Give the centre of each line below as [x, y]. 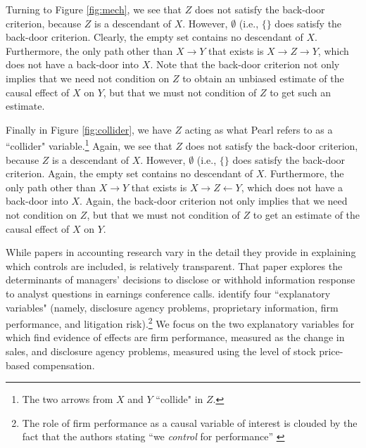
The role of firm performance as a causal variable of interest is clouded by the [190, 422]
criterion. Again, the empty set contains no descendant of [130, 173]
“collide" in [179, 399]
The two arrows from [68, 399]
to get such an [300, 92]
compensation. [64, 365]
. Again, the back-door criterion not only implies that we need [213, 201]
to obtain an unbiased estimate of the [263, 78]
